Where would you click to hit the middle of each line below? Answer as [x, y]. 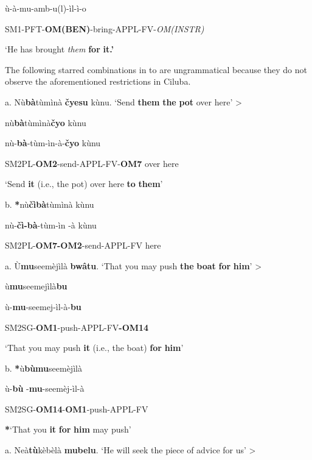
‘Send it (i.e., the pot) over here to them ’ [84, 184]
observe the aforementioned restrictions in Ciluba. [98, 81]
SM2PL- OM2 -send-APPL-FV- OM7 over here [92, 163]
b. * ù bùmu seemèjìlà [43, 368]
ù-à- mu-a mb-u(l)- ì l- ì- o [46, 8]
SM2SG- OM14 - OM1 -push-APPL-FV [77, 409]
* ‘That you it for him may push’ [68, 429]
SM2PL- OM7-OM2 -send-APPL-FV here [83, 245]
